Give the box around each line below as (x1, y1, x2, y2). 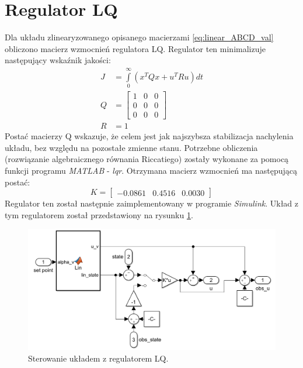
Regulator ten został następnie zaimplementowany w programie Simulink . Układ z (5, 197, 298, 209)
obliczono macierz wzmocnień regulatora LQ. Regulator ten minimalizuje (5, 42, 266, 54)
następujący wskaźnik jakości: (5, 54, 111, 66)
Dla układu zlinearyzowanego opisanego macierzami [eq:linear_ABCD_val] (5, 31, 274, 43)
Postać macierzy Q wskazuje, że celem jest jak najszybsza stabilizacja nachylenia (5, 130, 294, 142)
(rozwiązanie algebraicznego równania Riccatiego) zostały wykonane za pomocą (5, 153, 289, 165)
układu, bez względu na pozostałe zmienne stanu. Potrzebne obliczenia (5, 141, 258, 153)
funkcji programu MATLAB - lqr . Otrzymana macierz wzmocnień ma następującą (5, 164, 298, 176)
